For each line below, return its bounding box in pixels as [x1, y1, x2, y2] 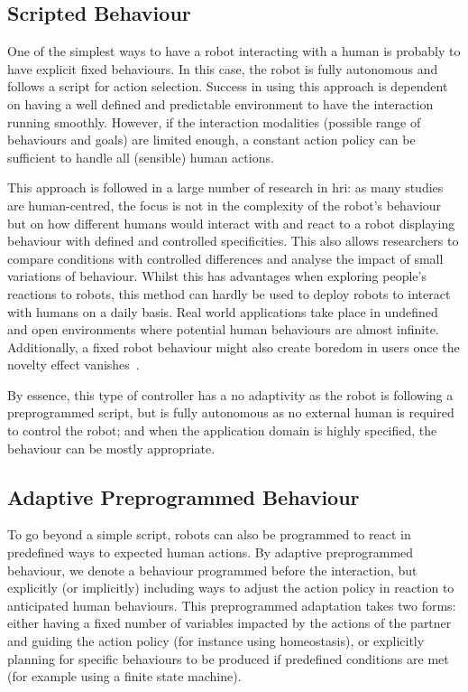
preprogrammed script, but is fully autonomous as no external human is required [7, 403, 454, 422]
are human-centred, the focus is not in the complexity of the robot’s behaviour [7, 195, 442, 214]
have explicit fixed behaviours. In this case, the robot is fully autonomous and [7, 59, 438, 78]
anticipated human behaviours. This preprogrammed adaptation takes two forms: [7, 595, 456, 614]
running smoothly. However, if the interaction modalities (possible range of [7, 112, 421, 131]
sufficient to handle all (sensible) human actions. [7, 147, 274, 166]
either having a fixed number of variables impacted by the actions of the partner [7, 613, 452, 632]
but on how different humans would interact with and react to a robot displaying [7, 213, 455, 232]
